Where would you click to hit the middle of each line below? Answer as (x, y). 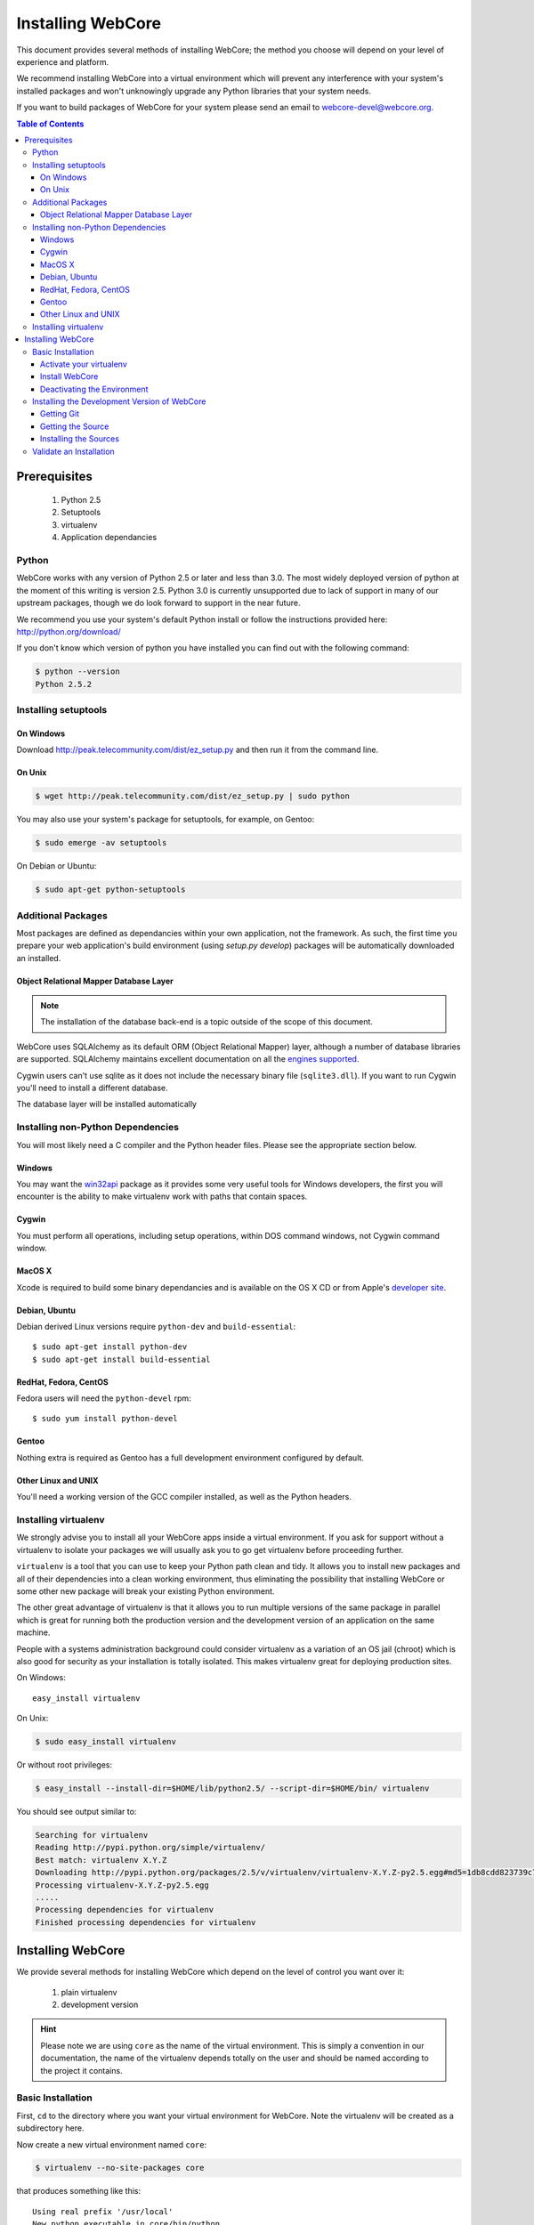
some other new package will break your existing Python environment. (146, 1591)
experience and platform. (63, 61)
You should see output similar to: (77, 1812)
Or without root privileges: (65, 1765)
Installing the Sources (80, 439)
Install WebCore (69, 376)
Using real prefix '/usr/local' (103, 2211)
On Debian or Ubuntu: (57, 866)
